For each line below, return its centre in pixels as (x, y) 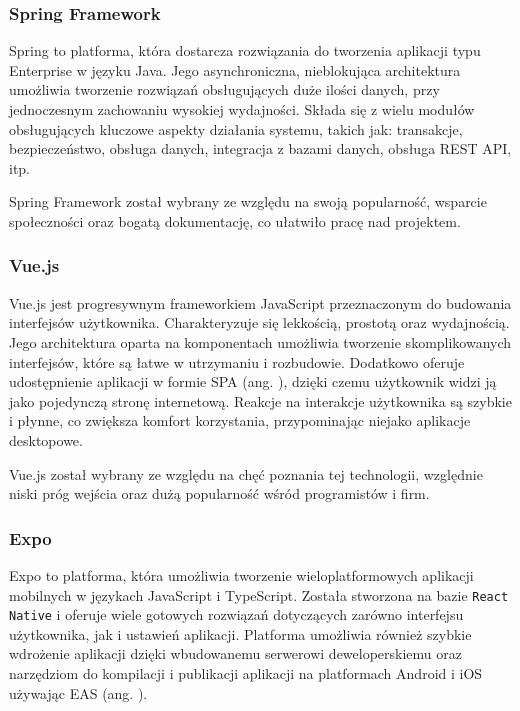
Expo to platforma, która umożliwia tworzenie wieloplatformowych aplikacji (241, 574)
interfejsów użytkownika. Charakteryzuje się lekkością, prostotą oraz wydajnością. (259, 322)
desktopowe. (46, 439)
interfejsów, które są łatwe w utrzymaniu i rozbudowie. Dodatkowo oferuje (237, 361)
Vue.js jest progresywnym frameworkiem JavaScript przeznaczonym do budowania (260, 302)
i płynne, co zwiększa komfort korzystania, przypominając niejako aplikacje (240, 420)
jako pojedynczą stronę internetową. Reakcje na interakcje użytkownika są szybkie (260, 400)
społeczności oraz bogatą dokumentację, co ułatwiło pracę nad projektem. (235, 220)
